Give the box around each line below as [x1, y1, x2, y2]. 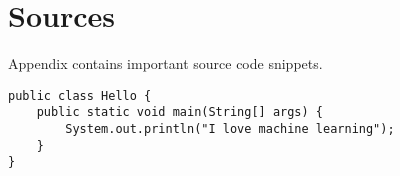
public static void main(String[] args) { [36, 105, 323, 120]
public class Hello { [8, 88, 152, 103]
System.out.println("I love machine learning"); [65, 122, 395, 137]
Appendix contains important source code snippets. [8, 53, 323, 74]
